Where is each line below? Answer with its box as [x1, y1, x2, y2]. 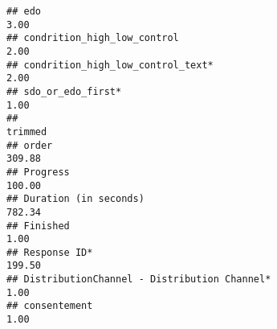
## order [6, 139, 53, 151]
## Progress [6, 166, 70, 178]
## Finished [6, 220, 70, 232]
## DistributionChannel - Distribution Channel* [6, 273, 271, 286]
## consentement [6, 300, 93, 312]
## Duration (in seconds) [6, 193, 145, 205]
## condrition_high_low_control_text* [6, 59, 214, 71]
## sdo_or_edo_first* [6, 85, 122, 97]
